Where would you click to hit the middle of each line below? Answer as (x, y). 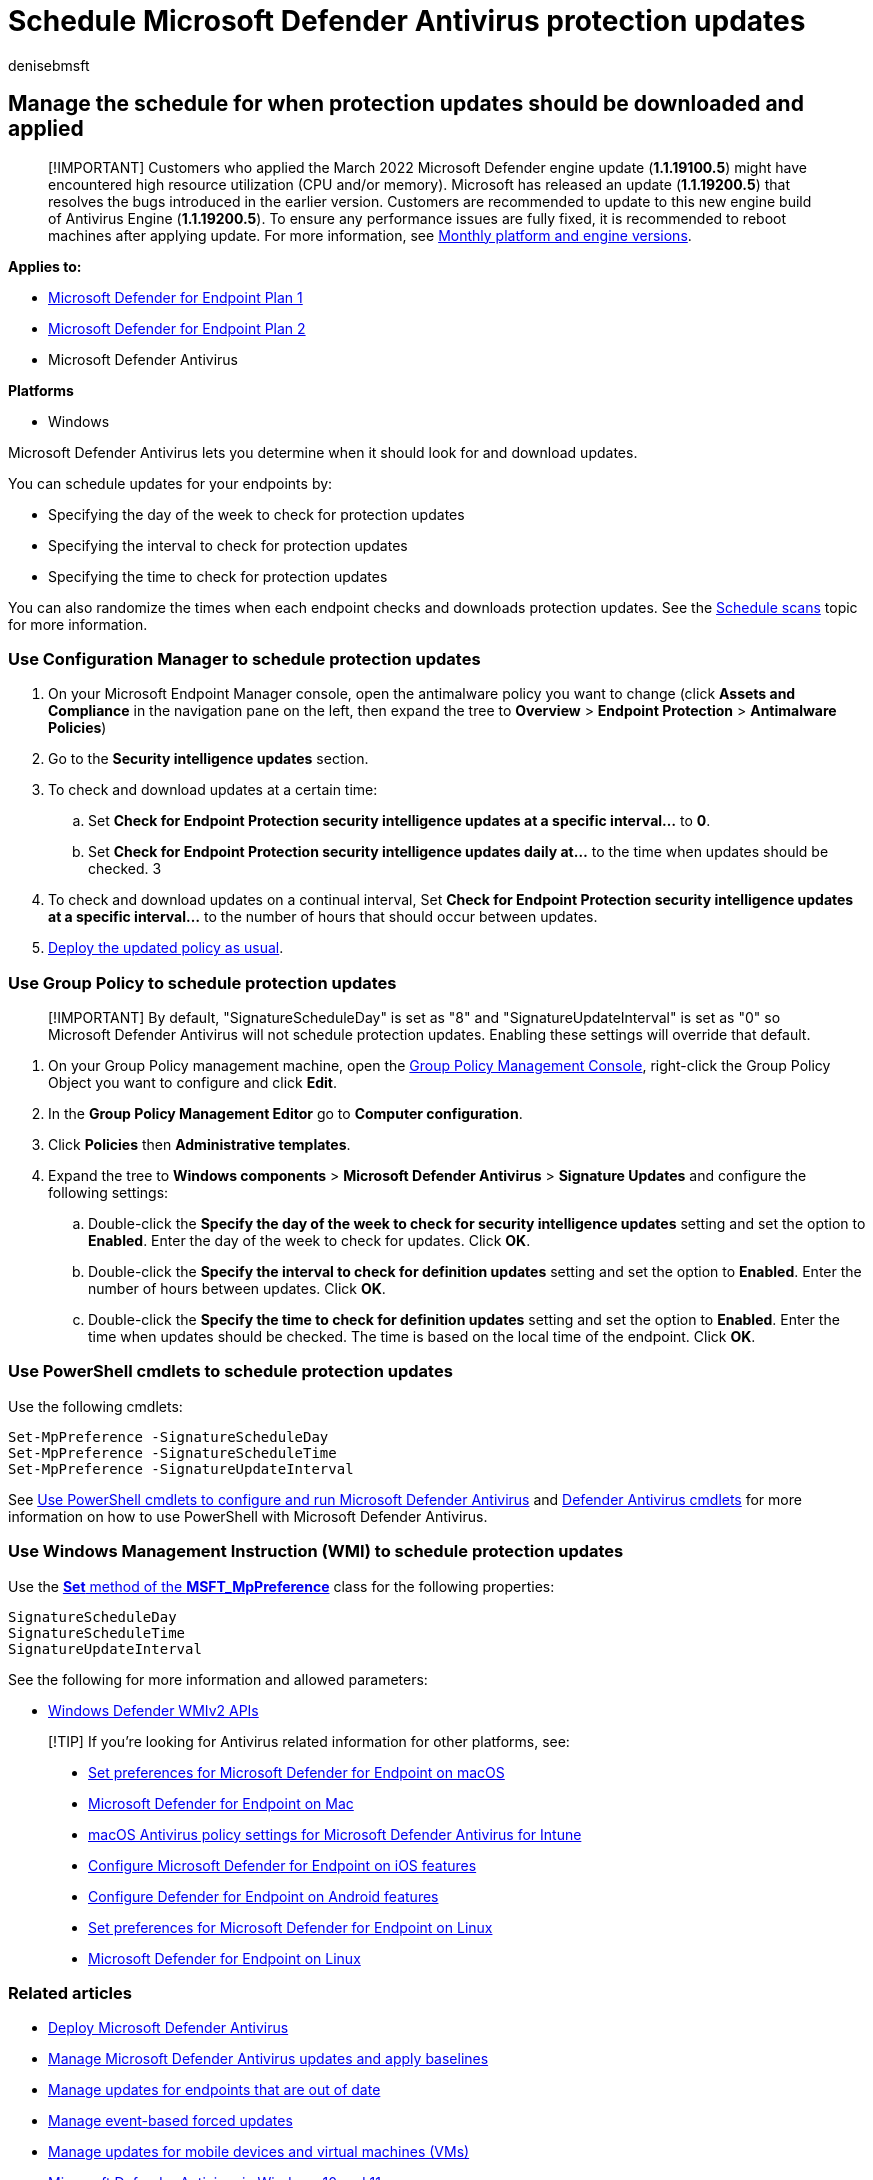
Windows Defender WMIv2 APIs (153, 1710)
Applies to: (45, 266)
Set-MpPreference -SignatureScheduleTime (172, 1452)
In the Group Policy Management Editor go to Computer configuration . (285, 1114)
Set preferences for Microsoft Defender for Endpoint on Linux (290, 1927)
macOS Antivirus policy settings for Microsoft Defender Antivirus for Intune (335, 1834)
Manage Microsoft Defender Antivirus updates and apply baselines (268, 2059)
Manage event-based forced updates (170, 2121)
